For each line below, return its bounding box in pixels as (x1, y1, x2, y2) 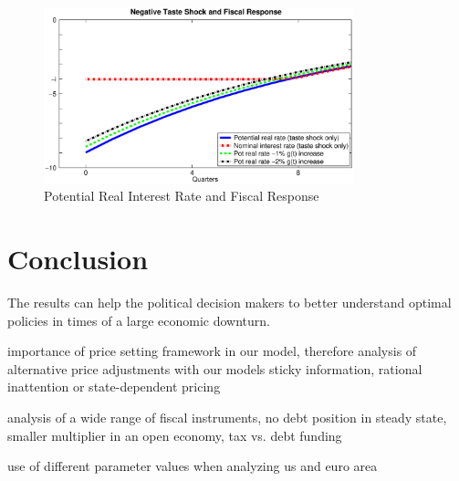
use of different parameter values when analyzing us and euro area (7, 456, 378, 476)
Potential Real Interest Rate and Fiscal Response (44, 186, 319, 205)
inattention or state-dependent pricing (7, 377, 221, 396)
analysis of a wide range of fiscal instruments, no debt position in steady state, (7, 408, 447, 427)
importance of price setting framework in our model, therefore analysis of (7, 341, 417, 361)
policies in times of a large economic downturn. (7, 310, 270, 329)
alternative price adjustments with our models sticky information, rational (7, 359, 422, 378)
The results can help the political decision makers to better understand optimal (7, 293, 452, 312)
